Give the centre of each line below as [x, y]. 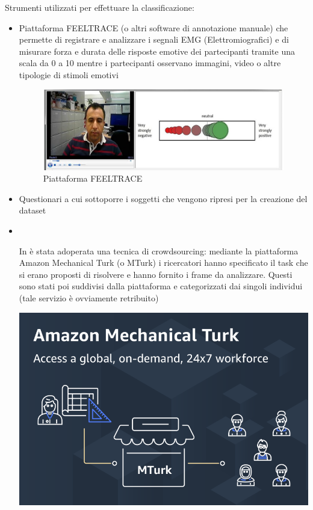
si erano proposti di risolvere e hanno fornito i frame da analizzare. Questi [156, 274]
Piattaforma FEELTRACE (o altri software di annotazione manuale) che [153, 27]
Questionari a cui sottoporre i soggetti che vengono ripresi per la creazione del [163, 198]
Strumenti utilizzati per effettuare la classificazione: [100, 7]
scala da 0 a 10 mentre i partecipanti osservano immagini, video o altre [150, 63]
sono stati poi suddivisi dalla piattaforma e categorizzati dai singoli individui [161, 286]
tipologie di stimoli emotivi [69, 74]
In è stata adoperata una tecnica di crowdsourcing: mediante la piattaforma [159, 250]
